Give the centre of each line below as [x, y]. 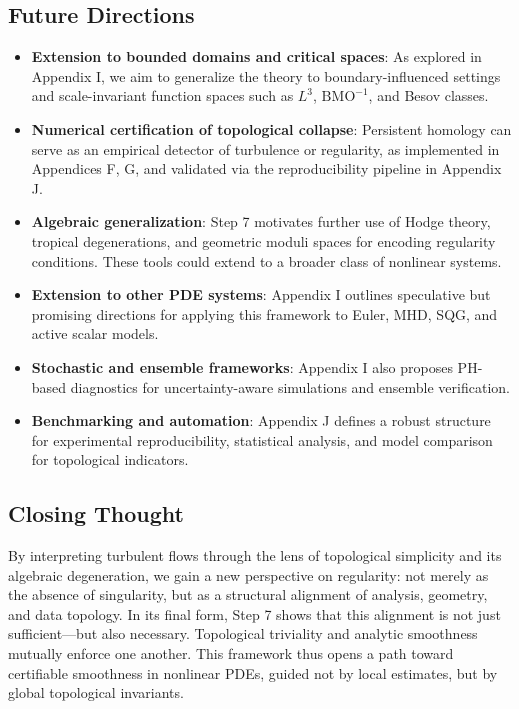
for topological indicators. [110, 459]
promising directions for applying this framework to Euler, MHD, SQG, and [264, 313]
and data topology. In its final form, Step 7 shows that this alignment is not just [254, 613]
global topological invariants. [96, 692]
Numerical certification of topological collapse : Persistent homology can [271, 128]
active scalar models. [95, 333]
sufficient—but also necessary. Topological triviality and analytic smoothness [243, 633]
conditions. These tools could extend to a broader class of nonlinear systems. [266, 260]
